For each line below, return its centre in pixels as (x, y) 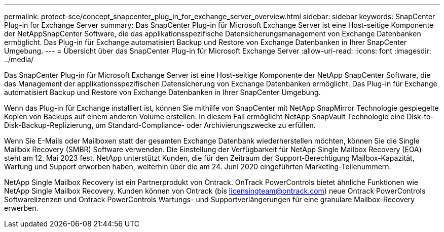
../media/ (19, 59)
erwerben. (21, 208)
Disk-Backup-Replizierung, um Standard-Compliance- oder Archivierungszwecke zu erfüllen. (160, 125)
